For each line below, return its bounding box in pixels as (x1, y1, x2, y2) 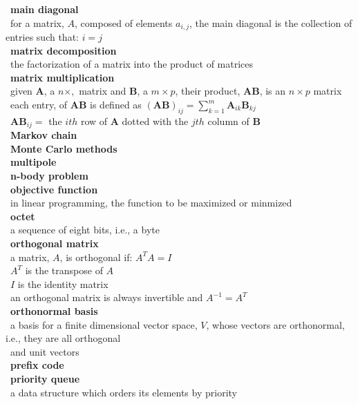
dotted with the (122, 113, 189, 128)
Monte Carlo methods (10, 141, 117, 155)
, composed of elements (75, 15, 173, 30)
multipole (10, 155, 57, 169)
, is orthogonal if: (59, 249, 133, 264)
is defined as (90, 97, 142, 112)
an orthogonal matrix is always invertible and (10, 290, 203, 305)
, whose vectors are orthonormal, (206, 317, 345, 331)
